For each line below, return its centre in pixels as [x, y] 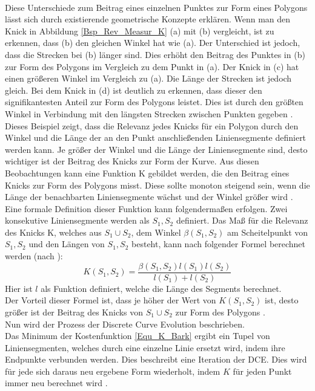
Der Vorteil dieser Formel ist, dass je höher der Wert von [111, 300]
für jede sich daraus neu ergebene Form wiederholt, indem [113, 371]
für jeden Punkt [262, 371]
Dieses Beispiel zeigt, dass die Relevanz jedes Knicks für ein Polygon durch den [152, 125]
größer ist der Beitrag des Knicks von [74, 312]
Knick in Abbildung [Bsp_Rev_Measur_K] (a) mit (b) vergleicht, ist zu [140, 31]
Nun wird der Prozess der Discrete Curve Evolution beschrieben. [125, 324]
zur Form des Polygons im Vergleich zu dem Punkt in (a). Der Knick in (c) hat [152, 66]
